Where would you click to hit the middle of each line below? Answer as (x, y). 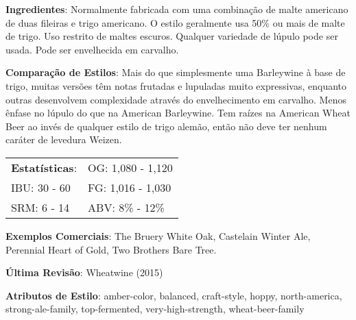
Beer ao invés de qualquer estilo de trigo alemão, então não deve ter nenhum (166, 126)
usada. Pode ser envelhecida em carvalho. (92, 49)
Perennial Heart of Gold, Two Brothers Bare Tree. (111, 249)
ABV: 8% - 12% (126, 207)
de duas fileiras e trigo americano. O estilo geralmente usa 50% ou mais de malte (175, 22)
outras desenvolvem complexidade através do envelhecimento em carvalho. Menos (176, 99)
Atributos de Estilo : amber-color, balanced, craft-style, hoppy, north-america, (174, 295)
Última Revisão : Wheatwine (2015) (84, 272)
